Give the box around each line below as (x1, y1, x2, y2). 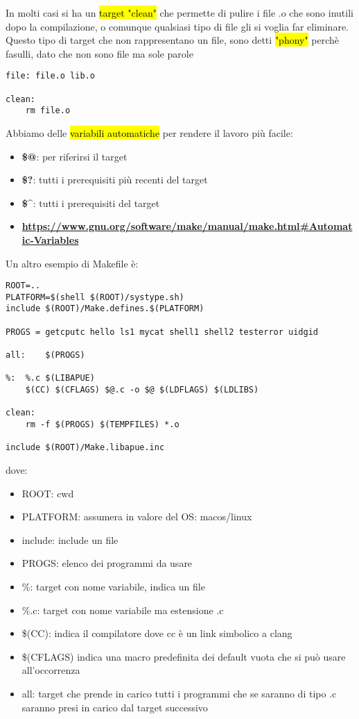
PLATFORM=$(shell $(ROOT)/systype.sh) (6, 292, 184, 302)
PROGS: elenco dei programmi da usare (21, 556, 193, 570)
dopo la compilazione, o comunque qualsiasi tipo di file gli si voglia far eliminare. (6, 19, 349, 33)
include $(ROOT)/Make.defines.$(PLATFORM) (6, 304, 204, 314)
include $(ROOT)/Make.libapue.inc (6, 443, 165, 453)
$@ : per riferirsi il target (21, 149, 128, 163)
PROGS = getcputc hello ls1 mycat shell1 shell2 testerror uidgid (6, 327, 319, 337)
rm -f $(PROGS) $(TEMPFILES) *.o (25, 420, 179, 430)
